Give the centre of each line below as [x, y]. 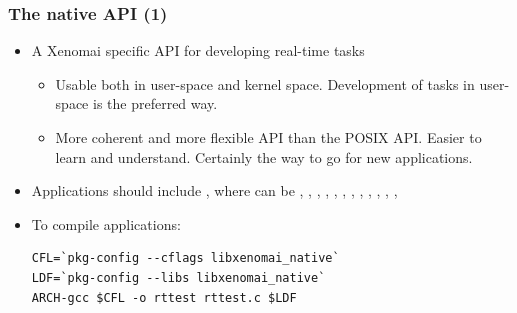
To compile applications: [106, 223]
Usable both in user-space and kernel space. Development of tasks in [265, 83]
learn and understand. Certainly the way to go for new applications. [264, 156]
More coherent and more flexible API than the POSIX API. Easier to [268, 137]
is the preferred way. [155, 103]
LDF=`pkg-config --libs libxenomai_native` [178, 277]
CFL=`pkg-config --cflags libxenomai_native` [185, 258]
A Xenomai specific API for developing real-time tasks [198, 50]
